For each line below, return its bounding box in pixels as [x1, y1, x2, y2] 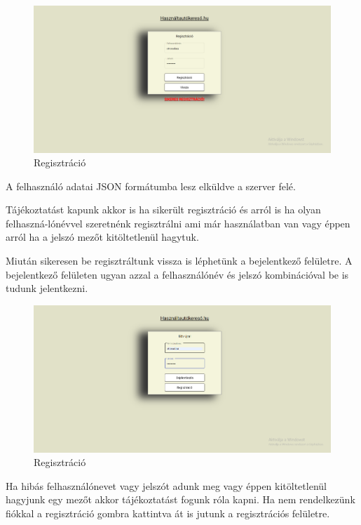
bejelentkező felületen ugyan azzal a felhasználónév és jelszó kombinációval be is [6, 267, 349, 281]
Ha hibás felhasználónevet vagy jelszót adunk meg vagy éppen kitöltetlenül [6, 478, 327, 493]
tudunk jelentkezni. [6, 281, 88, 295]
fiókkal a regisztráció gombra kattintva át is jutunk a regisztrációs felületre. [6, 505, 330, 520]
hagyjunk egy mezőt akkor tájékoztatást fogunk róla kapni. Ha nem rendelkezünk [6, 492, 355, 507]
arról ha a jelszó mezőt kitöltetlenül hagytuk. [6, 230, 199, 244]
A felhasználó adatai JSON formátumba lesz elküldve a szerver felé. [6, 178, 296, 193]
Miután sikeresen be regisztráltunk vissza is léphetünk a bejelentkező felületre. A [6, 253, 353, 268]
